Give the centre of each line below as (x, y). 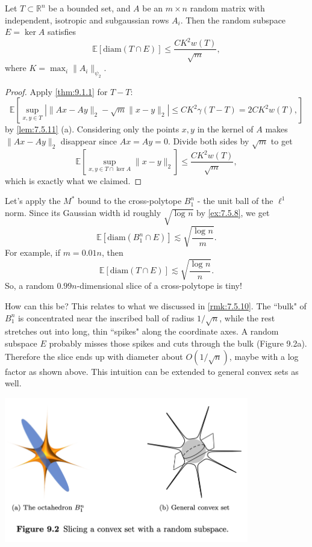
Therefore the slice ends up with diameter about (94, 356)
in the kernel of (225, 129)
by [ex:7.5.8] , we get (233, 212)
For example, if (33, 252)
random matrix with (227, 8)
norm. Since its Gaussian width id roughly (83, 212)
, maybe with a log (264, 356)
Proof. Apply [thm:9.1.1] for (56, 91)
